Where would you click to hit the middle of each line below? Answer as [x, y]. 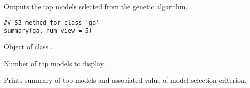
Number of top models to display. [55, 63]
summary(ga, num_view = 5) [48, 31]
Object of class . [28, 46]
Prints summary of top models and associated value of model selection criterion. [125, 80]
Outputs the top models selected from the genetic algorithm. [96, 6]
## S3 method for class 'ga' [52, 22]
